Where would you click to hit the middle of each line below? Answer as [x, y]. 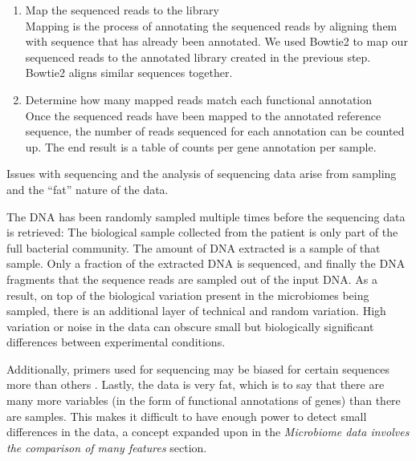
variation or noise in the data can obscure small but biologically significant [190, 326]
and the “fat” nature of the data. [88, 189]
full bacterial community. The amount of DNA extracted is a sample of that [194, 247]
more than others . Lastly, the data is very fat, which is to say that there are [196, 384]
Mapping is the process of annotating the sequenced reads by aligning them [211, 25]
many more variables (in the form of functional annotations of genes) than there [204, 400]
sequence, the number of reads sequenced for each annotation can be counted [215, 131]
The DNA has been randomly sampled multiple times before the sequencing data [206, 216]
